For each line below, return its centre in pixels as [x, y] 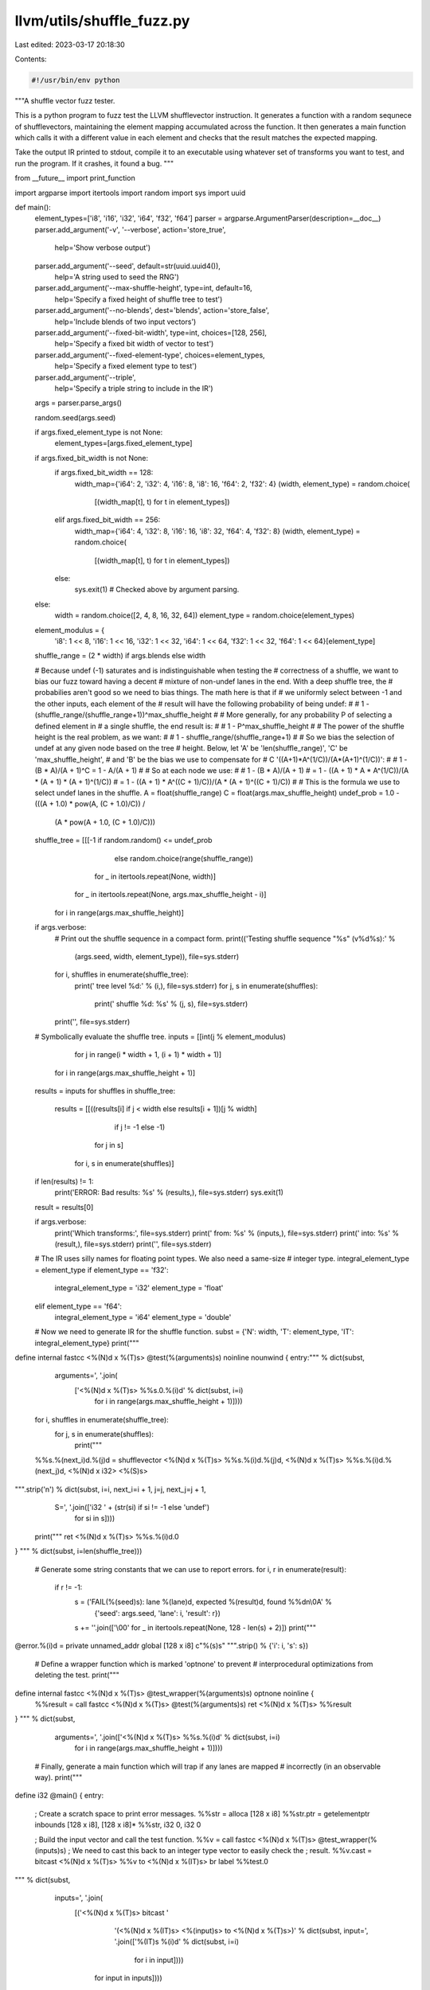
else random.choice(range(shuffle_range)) [184, 858]
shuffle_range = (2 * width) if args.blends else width [120, 656]
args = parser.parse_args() [78, 403]
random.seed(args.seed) [75, 417]
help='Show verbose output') [103, 248]
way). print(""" [59, 1777]
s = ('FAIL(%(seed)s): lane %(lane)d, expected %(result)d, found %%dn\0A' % [203, 1602]
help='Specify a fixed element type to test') [126, 366]
